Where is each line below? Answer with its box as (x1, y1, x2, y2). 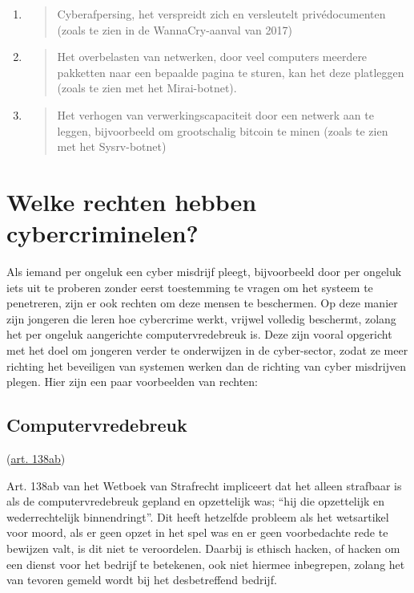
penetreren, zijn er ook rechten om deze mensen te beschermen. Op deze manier (6, 294, 398, 311)
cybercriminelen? (6, 217, 199, 250)
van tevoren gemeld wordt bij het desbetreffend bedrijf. (6, 571, 277, 588)
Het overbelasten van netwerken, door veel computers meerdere (57, 48, 368, 65)
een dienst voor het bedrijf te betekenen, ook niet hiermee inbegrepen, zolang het (6, 555, 405, 572)
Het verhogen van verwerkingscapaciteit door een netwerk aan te (57, 106, 374, 123)
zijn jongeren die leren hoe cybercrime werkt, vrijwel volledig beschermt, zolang (6, 310, 396, 327)
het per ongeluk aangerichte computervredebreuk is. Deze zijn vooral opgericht (6, 326, 392, 343)
